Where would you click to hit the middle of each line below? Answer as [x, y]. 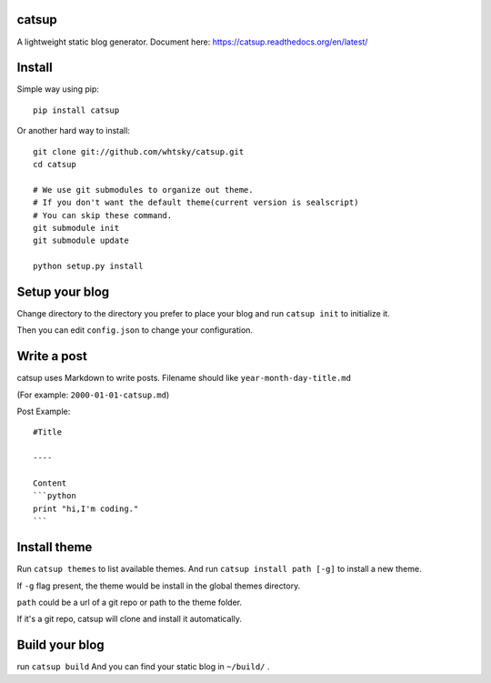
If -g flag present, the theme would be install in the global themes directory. [159, 586]
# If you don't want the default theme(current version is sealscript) [196, 203]
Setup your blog [63, 291]
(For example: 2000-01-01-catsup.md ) [93, 395]
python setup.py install [88, 266]
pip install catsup [76, 110]
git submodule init [76, 228]
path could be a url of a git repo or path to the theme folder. [130, 602]
